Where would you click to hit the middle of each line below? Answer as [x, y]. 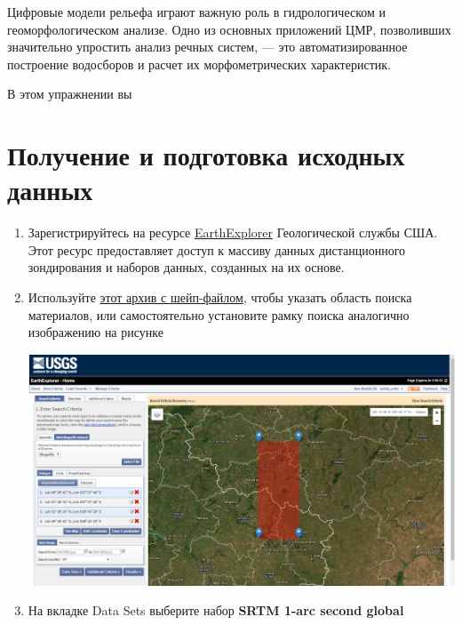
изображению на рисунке [96, 332]
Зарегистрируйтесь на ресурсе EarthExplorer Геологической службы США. [233, 232]
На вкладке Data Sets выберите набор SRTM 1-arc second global [216, 610]
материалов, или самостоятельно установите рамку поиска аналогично [219, 314]
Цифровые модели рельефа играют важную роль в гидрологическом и [197, 12]
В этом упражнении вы [70, 94]
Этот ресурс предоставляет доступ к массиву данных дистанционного [217, 249]
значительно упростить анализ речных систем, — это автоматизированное [207, 47]
